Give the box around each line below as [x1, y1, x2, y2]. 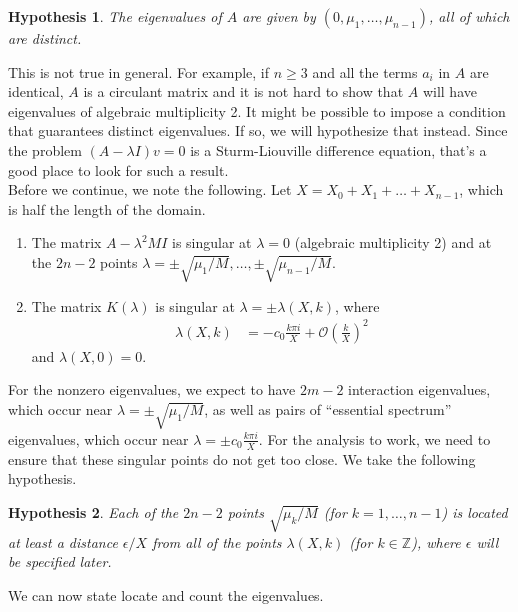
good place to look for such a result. [8, 159, 229, 180]
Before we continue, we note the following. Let [8, 179, 292, 200]
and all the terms [312, 61, 418, 82]
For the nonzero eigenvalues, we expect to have [8, 379, 296, 400]
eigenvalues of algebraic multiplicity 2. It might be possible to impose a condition [8, 100, 506, 121]
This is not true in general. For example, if [8, 61, 270, 82]
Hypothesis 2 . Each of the [8, 501, 179, 522]
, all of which [428, 6, 510, 26]
